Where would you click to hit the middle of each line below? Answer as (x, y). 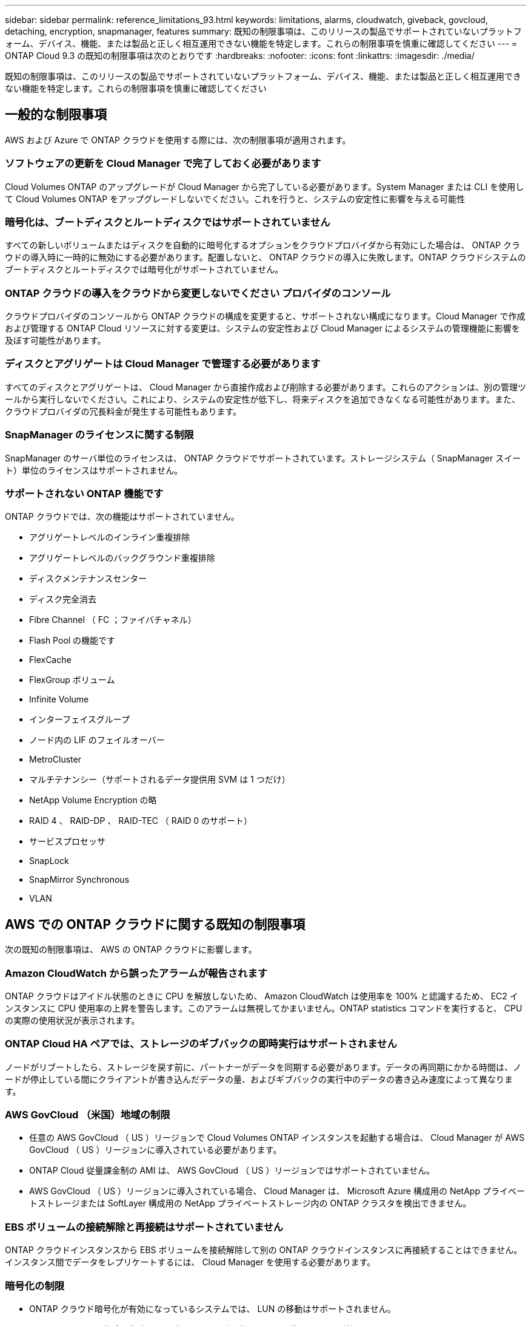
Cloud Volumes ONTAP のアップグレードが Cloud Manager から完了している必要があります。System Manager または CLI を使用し (265, 186)
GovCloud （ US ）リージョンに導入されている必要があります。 (155, 1150)
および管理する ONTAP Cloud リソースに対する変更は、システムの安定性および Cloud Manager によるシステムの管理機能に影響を (262, 328)
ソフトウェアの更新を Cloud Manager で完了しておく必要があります (163, 164)
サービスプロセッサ (67, 841)
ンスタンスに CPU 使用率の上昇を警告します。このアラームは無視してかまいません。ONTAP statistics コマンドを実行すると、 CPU (264, 1008)
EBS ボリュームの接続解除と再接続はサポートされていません (144, 1227)
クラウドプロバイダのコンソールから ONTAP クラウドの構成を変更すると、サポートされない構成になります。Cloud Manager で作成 (265, 316)
